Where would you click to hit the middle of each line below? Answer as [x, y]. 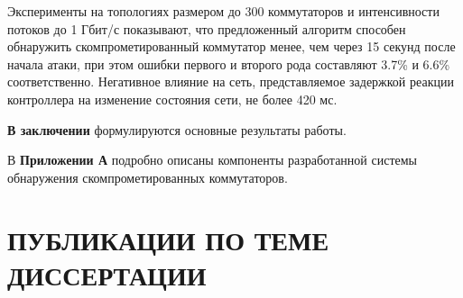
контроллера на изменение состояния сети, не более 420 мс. [172, 99]
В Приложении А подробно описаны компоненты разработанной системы [213, 160]
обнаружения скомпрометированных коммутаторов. [148, 177]
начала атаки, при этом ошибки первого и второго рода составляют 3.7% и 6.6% [229, 63]
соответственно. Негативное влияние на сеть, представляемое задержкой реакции [231, 81]
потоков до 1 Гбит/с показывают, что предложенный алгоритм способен [207, 28]
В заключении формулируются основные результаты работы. [177, 129]
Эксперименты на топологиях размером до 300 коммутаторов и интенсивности [223, 11]
